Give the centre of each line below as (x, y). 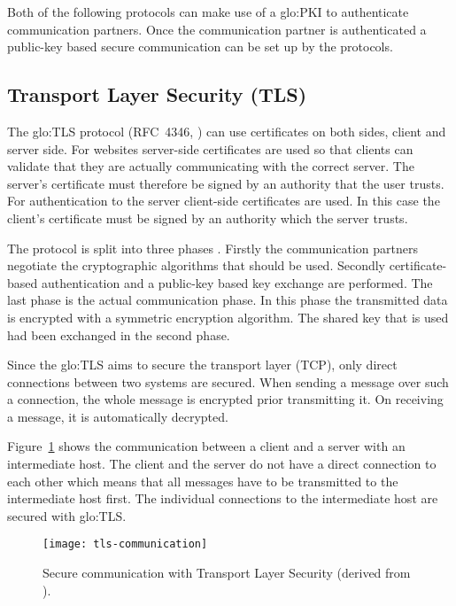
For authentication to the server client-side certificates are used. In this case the (224, 201)
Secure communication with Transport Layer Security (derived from (227, 573)
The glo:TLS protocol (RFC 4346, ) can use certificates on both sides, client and (227, 131)
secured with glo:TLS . (67, 515)
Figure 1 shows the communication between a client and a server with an (206, 446)
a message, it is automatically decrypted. (118, 416)
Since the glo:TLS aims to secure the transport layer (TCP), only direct (202, 365)
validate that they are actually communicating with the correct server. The (211, 166)
